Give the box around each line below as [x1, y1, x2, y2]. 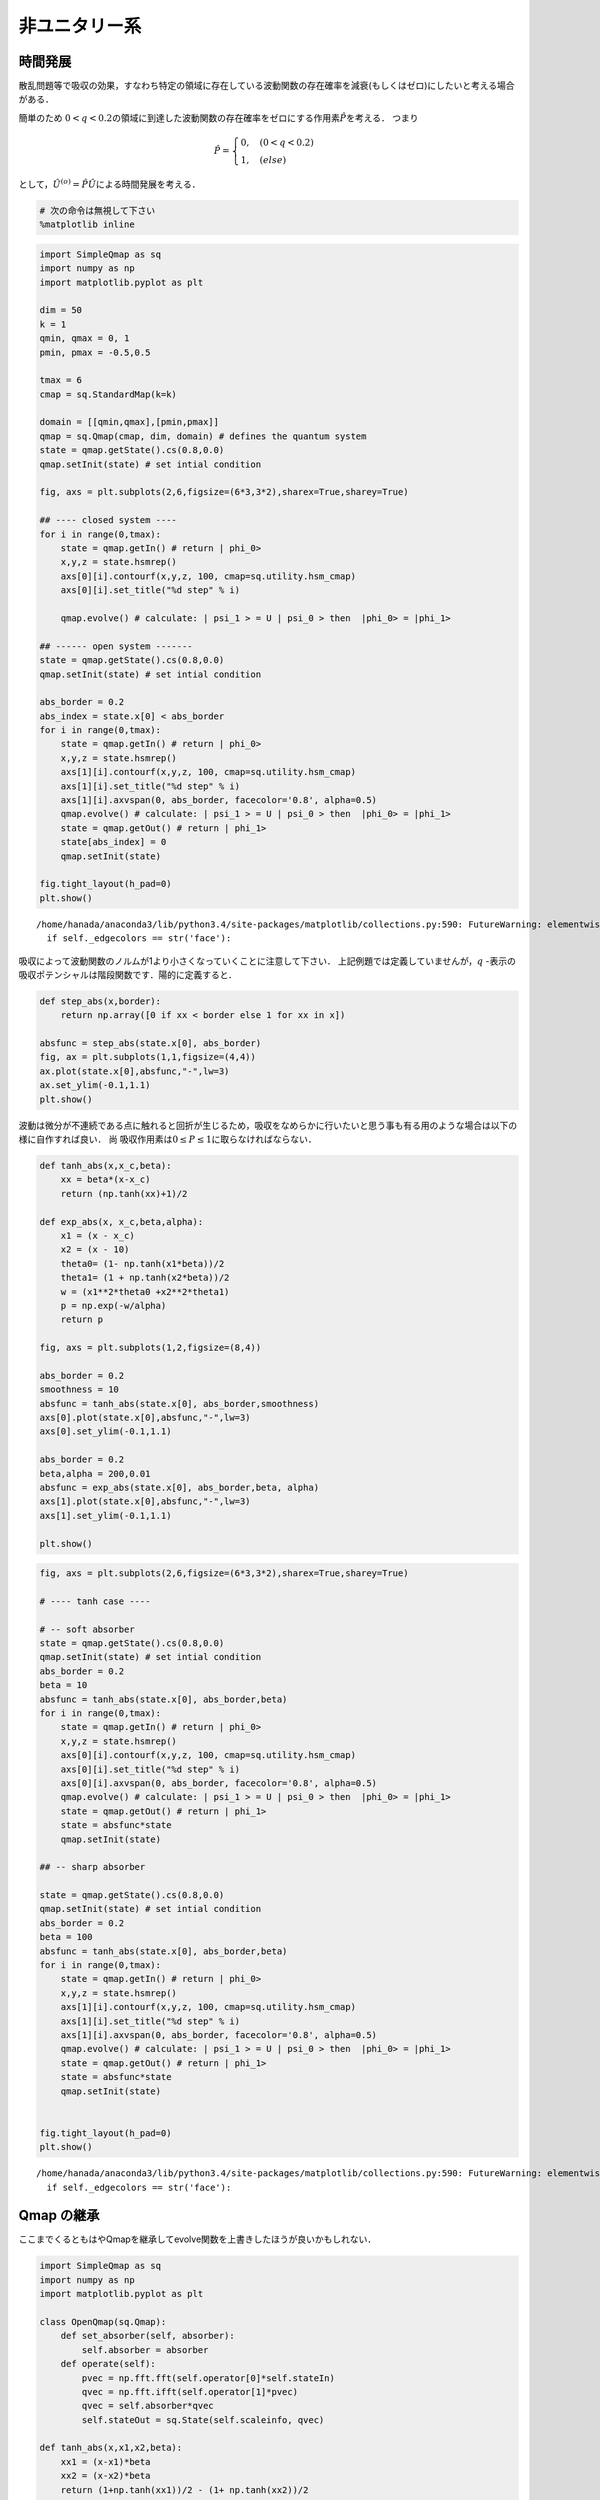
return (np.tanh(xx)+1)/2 [60, 1188, 188, 1199]
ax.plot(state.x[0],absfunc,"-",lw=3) [39, 1065, 230, 1077]
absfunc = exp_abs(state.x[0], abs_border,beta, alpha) [39, 1481, 320, 1493]
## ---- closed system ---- [39, 515, 177, 526]
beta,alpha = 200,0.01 [39, 1468, 151, 1479]
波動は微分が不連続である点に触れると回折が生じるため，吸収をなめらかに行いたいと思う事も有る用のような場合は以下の [18, 1119, 518, 1131]
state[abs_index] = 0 [60, 836, 167, 848]
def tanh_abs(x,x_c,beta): [39, 1160, 172, 1171]
